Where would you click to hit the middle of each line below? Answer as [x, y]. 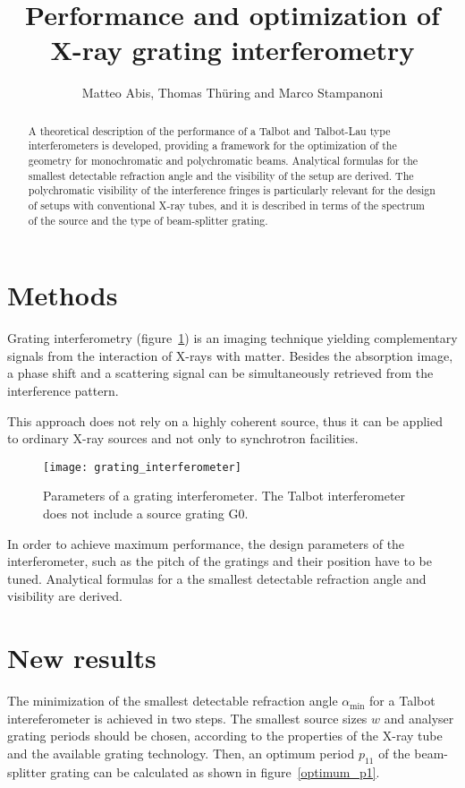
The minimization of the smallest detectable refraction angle [173, 701]
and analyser [419, 718]
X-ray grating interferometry [232, 50]
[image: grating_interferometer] [142, 467]
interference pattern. [63, 391]
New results [82, 658]
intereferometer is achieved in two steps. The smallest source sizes [187, 718]
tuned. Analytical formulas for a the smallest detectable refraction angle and [217, 578]
